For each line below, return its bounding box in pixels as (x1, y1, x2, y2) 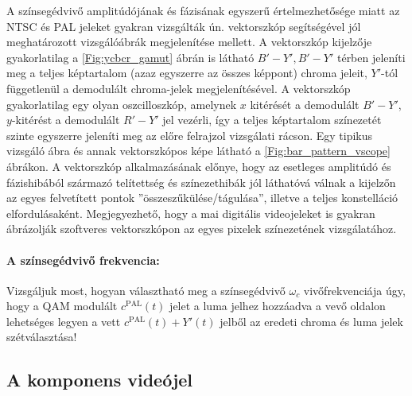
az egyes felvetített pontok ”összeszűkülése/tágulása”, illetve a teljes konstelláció (6, 189, 398, 206)
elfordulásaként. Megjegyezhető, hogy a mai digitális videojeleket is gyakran (6, 204, 375, 221)
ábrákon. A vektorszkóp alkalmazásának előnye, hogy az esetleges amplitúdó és (6, 157, 391, 174)
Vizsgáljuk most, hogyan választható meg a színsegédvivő (6, 281, 286, 298)
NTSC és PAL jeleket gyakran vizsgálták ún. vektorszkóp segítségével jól (6, 17, 361, 34)
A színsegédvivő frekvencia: (6, 251, 160, 268)
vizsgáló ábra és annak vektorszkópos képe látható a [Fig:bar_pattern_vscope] (6, 142, 391, 159)
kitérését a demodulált (250, 95, 360, 112)
